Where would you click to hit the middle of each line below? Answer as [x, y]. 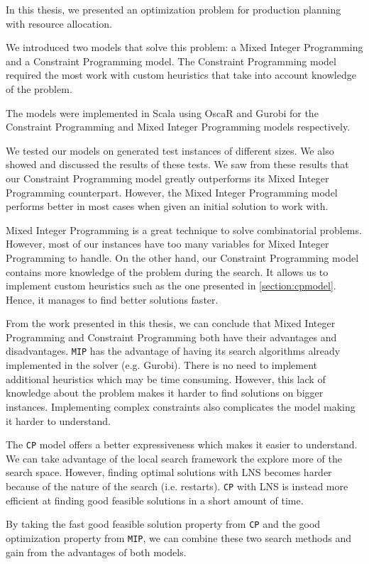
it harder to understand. [59, 420]
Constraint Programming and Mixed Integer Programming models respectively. [178, 127]
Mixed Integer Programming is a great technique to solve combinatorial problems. [184, 230]
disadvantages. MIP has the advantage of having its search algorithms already [173, 351]
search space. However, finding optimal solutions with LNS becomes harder [169, 472]
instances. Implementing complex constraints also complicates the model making [181, 406]
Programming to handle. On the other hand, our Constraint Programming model [182, 257]
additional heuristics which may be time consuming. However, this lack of [166, 378]
